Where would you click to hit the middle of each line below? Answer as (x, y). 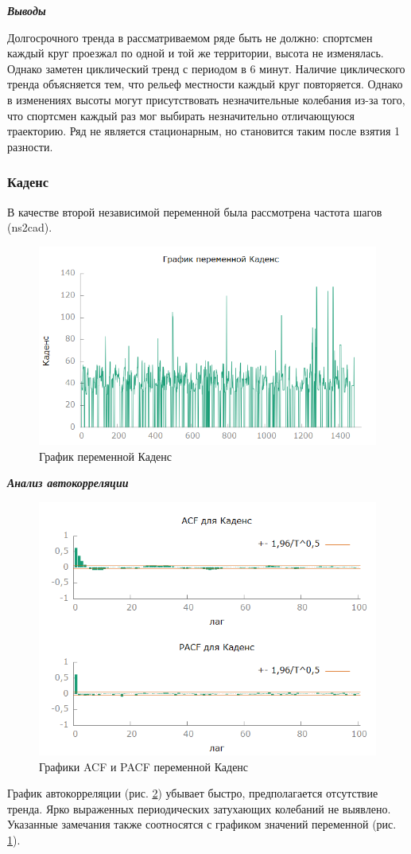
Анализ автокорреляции (68, 483)
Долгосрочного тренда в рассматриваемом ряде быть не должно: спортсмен (190, 37)
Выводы (27, 10)
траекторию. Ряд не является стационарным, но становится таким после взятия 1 (204, 131)
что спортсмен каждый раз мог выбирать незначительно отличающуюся (181, 115)
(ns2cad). (30, 227)
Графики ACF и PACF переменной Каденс (144, 766)
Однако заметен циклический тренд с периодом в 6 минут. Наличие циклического (206, 68)
